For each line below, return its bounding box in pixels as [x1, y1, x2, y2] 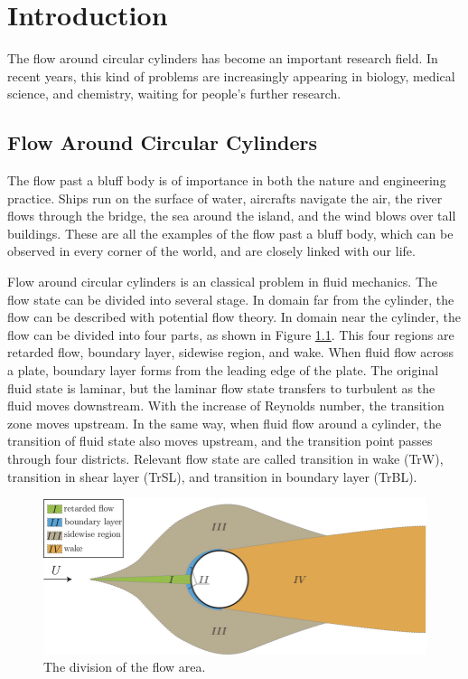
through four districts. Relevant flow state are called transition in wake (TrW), [7, 449, 444, 468]
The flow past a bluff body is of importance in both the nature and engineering [7, 171, 446, 190]
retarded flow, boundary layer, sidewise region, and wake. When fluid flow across [7, 343, 454, 362]
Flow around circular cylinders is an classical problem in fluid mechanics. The [7, 272, 437, 291]
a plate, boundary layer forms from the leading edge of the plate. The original [7, 361, 439, 380]
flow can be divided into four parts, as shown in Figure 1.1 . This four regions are [7, 325, 454, 344]
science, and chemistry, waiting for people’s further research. [7, 84, 342, 103]
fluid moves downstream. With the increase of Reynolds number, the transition [7, 396, 445, 415]
